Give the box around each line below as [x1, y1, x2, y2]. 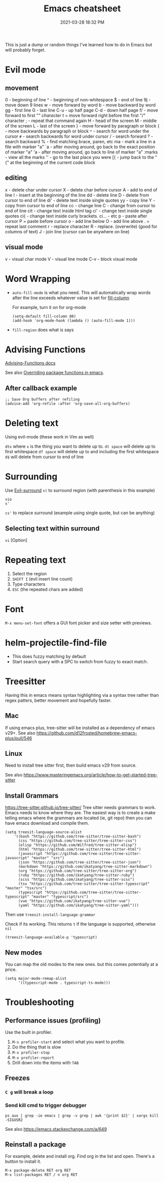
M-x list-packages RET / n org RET [5, 1172, 78, 1178]
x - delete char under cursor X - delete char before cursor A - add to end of [5, 187, 158, 192]
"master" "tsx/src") [5, 886, 47, 891]
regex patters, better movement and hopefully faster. [5, 697, 112, 703]
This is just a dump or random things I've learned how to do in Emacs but [5, 41, 153, 47]
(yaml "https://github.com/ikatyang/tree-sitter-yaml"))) [18, 903, 139, 908]
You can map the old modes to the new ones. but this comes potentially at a [5, 961, 158, 967]
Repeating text [5, 555, 66, 566]
